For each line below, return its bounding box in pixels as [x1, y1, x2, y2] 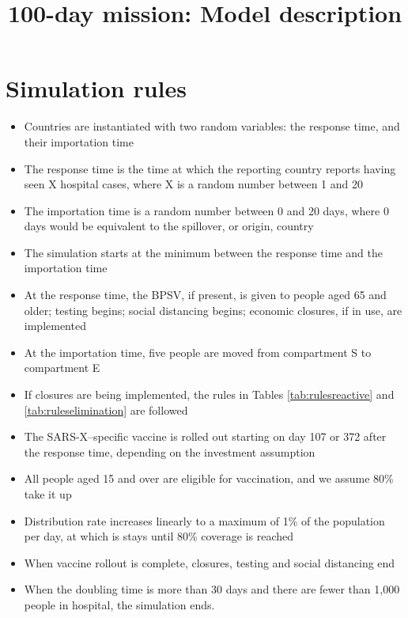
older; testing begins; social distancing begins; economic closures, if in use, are [24, 301, 402, 318]
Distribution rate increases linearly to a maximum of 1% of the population [24, 512, 385, 529]
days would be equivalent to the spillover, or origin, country [24, 218, 314, 234]
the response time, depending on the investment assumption [24, 443, 315, 460]
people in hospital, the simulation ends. [24, 596, 215, 612]
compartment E [24, 359, 100, 376]
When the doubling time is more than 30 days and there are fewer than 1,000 [24, 581, 400, 597]
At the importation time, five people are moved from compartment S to [24, 343, 372, 360]
